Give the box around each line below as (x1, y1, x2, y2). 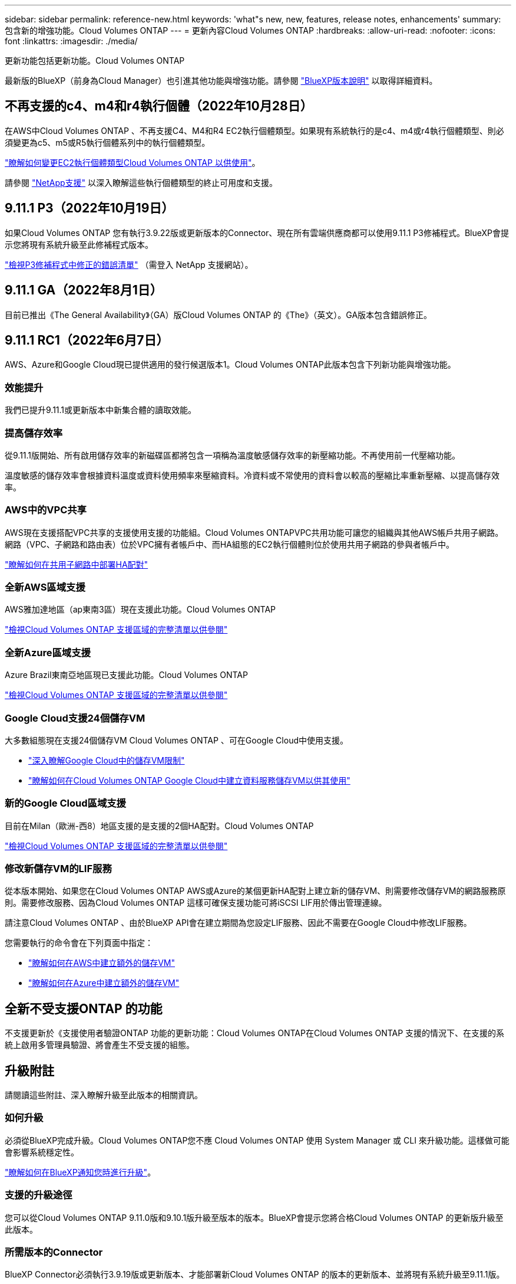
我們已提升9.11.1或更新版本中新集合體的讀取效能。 (5, 405, 197, 415)
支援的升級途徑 (5, 1189, 72, 1201)
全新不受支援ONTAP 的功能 (5, 1001, 163, 1016)
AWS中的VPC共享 (5, 504, 87, 516)
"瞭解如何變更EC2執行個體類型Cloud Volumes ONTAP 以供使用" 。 (5, 157, 260, 168)
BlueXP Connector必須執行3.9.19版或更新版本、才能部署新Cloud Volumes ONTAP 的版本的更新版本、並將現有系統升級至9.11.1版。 (5, 1269, 505, 1280)
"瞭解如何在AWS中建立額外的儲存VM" (28, 958, 175, 968)
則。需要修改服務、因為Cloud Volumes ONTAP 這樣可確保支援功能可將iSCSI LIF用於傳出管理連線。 (5, 898, 387, 908)
